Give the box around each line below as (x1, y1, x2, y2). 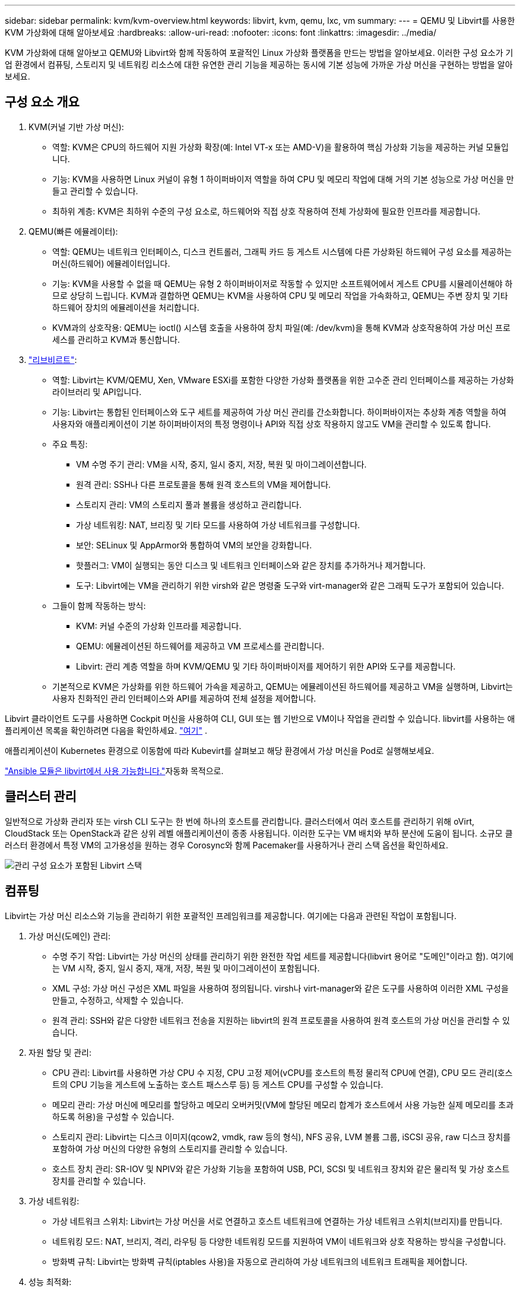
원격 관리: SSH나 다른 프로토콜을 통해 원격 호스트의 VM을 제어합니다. (76, 479, 331, 490)
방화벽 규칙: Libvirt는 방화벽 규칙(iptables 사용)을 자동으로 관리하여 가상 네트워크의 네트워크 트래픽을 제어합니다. (52, 1256, 468, 1267)
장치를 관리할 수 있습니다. (52, 1175, 146, 1186)
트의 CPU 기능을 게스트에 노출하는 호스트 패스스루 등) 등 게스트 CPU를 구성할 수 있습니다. (52, 1079, 383, 1090)
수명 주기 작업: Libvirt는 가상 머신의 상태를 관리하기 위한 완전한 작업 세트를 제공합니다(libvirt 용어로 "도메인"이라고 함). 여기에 (52, 951, 514, 961)
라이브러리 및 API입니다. (52, 386, 142, 397)
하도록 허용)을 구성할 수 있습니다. (52, 1111, 175, 1122)
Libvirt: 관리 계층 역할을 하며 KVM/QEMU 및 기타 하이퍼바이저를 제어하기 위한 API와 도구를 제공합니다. (76, 661, 456, 671)
